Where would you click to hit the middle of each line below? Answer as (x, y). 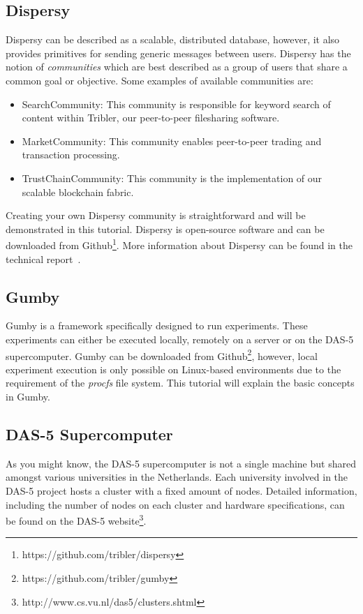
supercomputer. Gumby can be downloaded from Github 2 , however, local (162, 354)
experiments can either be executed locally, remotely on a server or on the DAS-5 (180, 339)
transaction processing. (71, 155)
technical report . (43, 259)
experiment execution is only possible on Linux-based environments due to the (173, 369)
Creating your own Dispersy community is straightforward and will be (156, 215)
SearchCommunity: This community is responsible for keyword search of (176, 104)
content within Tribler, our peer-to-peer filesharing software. (151, 118)
